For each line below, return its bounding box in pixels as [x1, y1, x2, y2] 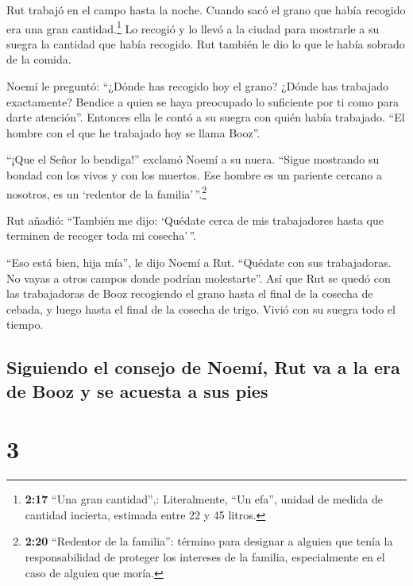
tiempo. [6, 316, 44, 333]
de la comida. [6, 51, 71, 67]
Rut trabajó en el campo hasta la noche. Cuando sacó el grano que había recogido [6, 2, 406, 17]
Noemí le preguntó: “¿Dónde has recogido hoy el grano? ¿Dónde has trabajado [6, 78, 388, 94]
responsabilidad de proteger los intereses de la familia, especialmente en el [25, 549, 385, 565]
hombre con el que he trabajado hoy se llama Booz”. [6, 124, 261, 141]
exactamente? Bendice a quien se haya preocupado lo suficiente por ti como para [6, 93, 399, 110]
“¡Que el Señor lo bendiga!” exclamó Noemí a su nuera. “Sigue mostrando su [6, 151, 380, 168]
